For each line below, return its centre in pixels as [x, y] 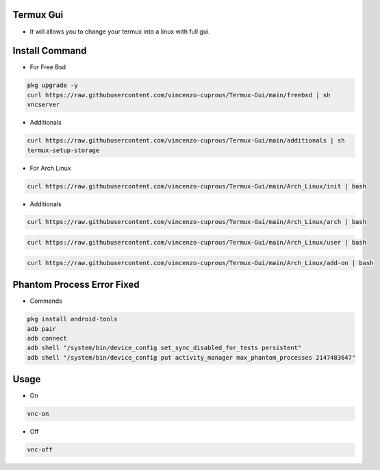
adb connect [47, 338]
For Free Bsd [48, 67]
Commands [46, 301]
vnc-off [40, 450]
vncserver [43, 105]
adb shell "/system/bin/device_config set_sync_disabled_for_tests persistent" [164, 348]
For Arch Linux [50, 168]
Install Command [50, 51]
